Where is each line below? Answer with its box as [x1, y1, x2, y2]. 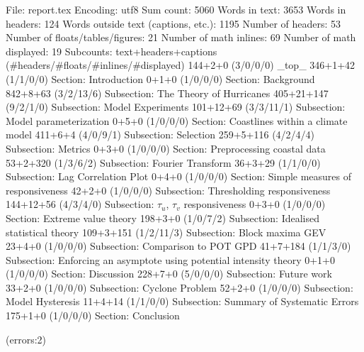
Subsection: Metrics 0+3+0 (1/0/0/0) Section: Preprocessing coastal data [6, 141, 326, 155]
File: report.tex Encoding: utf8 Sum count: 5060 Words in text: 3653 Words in [6, 2, 346, 16]
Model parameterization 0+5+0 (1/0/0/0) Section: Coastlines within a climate [6, 113, 348, 128]
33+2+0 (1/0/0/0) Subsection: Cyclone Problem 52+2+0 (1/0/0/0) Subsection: [6, 280, 353, 295]
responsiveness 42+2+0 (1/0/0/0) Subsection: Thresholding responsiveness [6, 182, 331, 197]
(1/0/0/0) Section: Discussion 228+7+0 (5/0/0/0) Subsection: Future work [6, 266, 332, 281]
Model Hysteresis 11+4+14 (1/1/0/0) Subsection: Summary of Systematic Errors [6, 294, 359, 309]
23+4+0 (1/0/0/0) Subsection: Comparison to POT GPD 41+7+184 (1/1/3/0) [6, 238, 351, 253]
